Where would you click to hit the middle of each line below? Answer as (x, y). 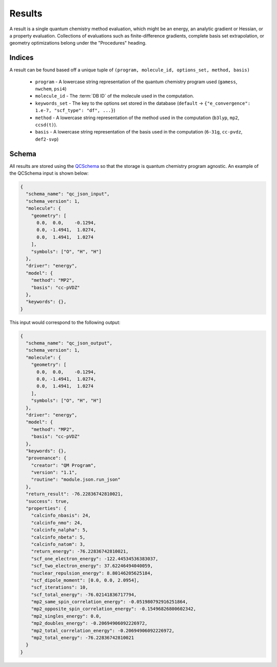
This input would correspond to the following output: (65, 322)
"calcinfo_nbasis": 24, (61, 516)
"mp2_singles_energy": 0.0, (66, 616)
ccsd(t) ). (46, 125)
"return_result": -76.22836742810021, (74, 494)
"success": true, (47, 501)
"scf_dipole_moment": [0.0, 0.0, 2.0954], (85, 580)
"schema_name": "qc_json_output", (69, 343)
